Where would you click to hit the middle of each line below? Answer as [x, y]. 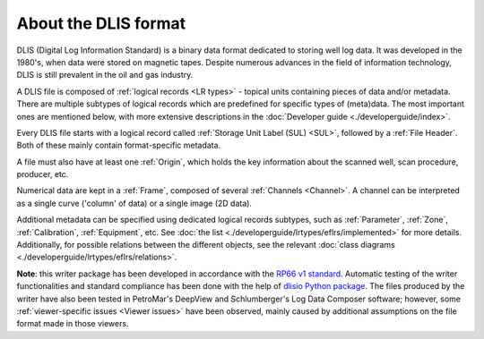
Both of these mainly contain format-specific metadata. [119, 145]
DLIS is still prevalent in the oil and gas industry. [105, 75]
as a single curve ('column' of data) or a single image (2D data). [134, 203]
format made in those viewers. [73, 324]
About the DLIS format [101, 23]
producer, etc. [43, 174]
